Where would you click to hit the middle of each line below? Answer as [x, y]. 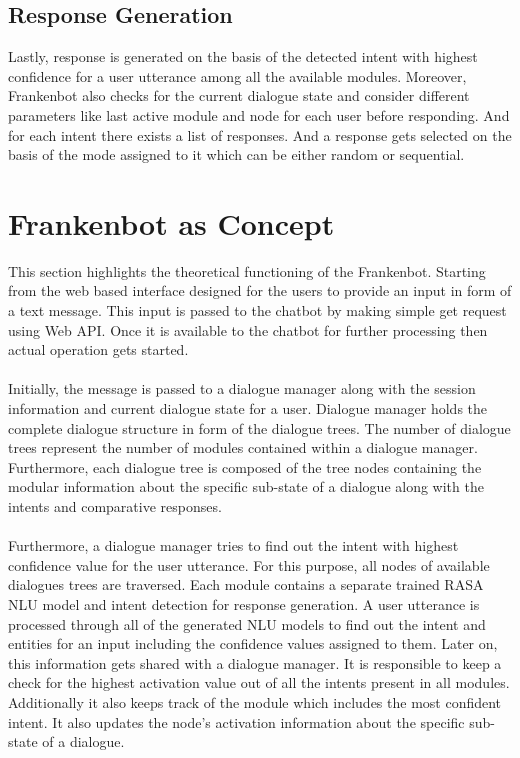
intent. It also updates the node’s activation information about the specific [236, 721]
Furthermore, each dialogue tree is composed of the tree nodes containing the [245, 466]
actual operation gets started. [98, 349]
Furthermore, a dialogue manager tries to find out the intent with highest [233, 545]
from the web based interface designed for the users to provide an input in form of [260, 290]
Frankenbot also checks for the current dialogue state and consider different [239, 95]
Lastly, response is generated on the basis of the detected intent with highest [243, 56]
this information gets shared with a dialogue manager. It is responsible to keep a [255, 662]
